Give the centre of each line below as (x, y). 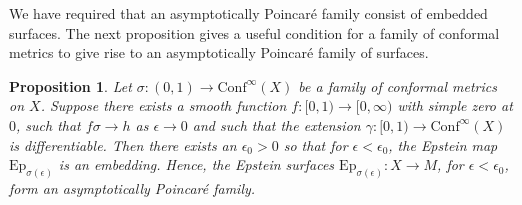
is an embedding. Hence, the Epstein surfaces (196, 164)
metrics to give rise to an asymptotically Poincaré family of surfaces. (219, 52)
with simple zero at (455, 105)
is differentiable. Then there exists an (123, 144)
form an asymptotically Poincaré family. (132, 188)
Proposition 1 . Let (70, 85)
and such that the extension (276, 124)
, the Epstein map (443, 144)
